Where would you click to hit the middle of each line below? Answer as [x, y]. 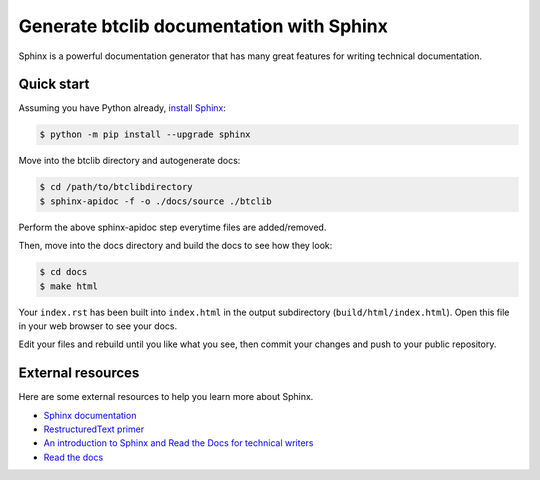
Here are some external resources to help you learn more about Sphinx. [166, 397]
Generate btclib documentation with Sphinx [203, 26]
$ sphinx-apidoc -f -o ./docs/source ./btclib [155, 201]
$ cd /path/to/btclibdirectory [116, 187]
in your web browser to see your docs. [98, 326]
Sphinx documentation [90, 415]
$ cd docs [63, 272]
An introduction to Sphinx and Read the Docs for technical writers [178, 443]
